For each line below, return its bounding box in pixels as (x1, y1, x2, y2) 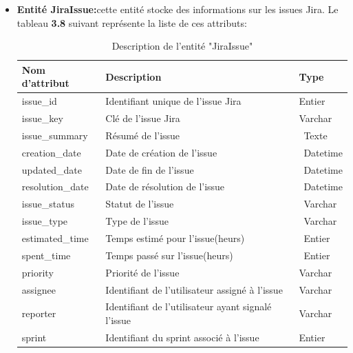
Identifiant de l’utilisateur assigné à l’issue (105, 282, 283, 296)
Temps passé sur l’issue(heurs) (105, 248, 233, 262)
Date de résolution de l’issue (105, 179, 225, 194)
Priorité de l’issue (105, 265, 180, 279)
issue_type (21, 214, 68, 228)
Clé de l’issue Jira (105, 111, 180, 125)
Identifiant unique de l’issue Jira (105, 94, 242, 108)
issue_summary (21, 128, 88, 142)
